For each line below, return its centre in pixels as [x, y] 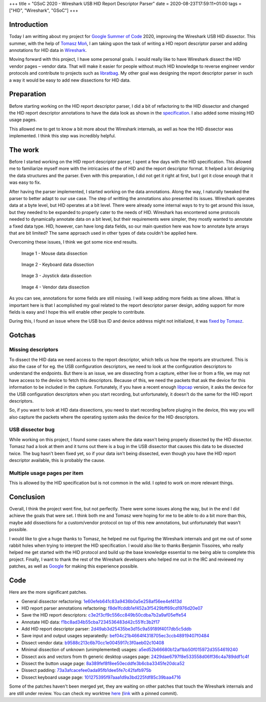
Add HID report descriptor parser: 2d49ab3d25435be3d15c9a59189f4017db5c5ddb [106, 629]
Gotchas [22, 335]
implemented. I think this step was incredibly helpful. [63, 136]
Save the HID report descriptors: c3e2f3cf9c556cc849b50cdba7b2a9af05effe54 [104, 615]
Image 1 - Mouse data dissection [54, 253]
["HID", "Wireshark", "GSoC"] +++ [44, 10]
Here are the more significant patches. [48, 592]
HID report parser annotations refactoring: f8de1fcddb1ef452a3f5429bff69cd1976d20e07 [112, 608]
